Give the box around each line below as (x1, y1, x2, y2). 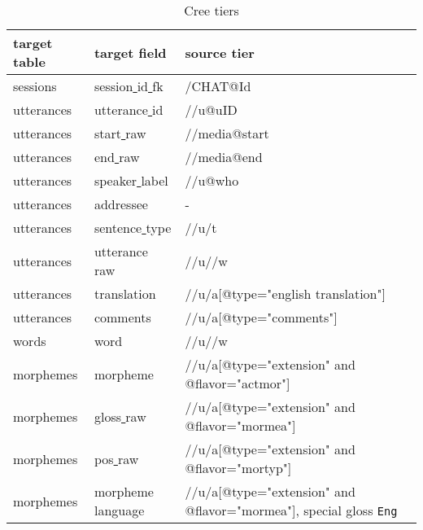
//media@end (185, 147, 263, 166)
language (94, 501, 145, 519)
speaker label (94, 171, 168, 190)
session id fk (94, 77, 164, 95)
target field (94, 42, 167, 62)
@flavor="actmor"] (185, 374, 290, 392)
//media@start (185, 124, 269, 142)
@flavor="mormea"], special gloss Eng (185, 501, 398, 519)
